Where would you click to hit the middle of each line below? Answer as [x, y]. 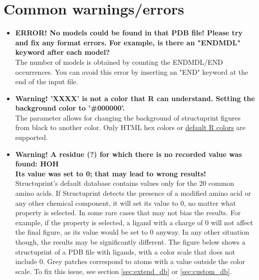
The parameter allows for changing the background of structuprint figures [128, 117]
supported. [31, 137]
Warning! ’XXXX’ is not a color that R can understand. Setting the [135, 98]
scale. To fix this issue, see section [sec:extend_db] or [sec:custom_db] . [124, 271]
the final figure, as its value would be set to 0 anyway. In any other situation [132, 232]
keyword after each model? [62, 52]
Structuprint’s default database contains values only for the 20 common [125, 183]
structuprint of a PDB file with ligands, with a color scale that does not [125, 251]
